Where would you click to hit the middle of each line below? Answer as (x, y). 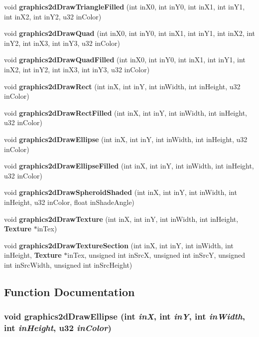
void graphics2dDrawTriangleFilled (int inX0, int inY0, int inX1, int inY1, (125, 6)
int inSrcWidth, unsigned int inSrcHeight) (68, 264)
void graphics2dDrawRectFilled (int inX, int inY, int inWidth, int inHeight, (126, 112)
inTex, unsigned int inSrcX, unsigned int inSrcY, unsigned (156, 255)
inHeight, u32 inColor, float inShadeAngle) (69, 202)
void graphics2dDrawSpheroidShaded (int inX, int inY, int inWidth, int (121, 192)
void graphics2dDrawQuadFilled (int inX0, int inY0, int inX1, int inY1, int (125, 60)
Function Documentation (69, 291)
